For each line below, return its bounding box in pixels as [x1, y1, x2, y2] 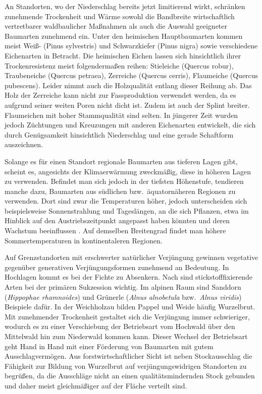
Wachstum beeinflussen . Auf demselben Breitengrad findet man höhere [5, 225, 226, 236]
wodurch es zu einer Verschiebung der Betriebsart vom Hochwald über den [5, 321, 235, 332]
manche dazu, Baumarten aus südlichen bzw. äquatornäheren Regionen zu [5, 185, 236, 196]
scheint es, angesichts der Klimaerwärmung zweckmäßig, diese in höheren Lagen [5, 166, 251, 176]
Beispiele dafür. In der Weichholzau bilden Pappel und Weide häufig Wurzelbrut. [5, 301, 255, 312]
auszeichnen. [5, 139, 43, 150]
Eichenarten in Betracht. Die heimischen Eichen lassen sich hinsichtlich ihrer [5, 50, 241, 60]
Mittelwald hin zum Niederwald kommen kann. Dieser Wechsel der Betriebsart [5, 331, 248, 341]
